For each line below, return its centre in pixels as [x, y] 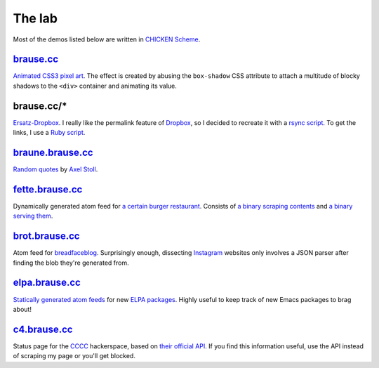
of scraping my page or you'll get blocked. [74, 356]
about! [22, 309]
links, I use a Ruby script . [49, 133]
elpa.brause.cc [47, 283]
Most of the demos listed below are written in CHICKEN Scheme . [107, 39]
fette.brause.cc [48, 189]
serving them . [33, 216]
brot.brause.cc [46, 236]
